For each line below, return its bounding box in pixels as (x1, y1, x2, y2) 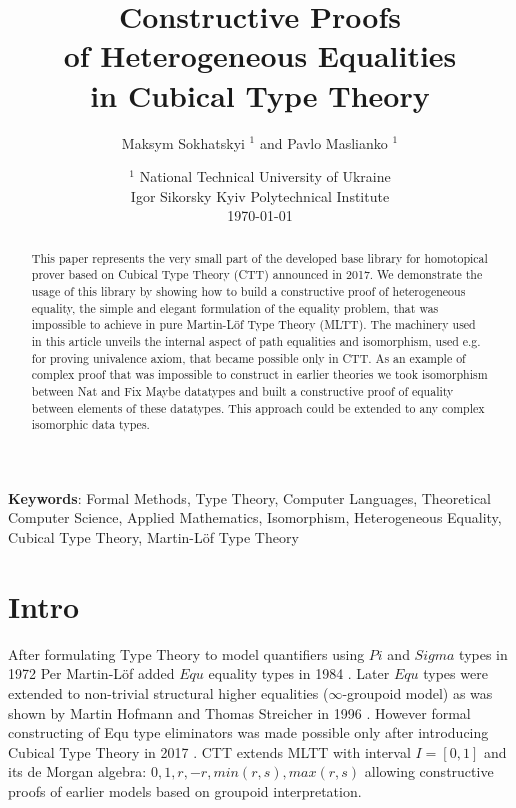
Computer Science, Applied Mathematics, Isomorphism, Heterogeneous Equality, (8, 507, 502, 528)
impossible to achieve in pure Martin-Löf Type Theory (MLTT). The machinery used (31, 316, 476, 333)
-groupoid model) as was (342, 682, 493, 703)
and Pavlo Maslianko (259, 132, 388, 153)
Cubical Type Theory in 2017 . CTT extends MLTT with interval (8, 741, 411, 762)
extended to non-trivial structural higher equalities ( (8, 682, 329, 703)
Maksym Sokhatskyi (121, 132, 245, 153)
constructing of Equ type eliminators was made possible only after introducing (8, 722, 489, 743)
